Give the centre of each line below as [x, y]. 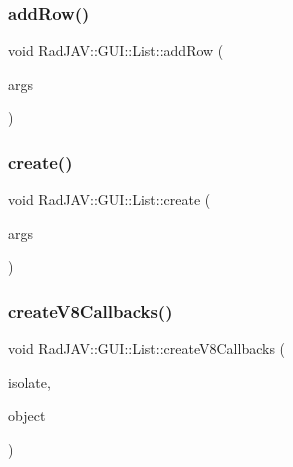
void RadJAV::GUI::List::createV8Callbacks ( [147, 348]
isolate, [29, 381]
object [27, 415]
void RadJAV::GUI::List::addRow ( [116, 50]
